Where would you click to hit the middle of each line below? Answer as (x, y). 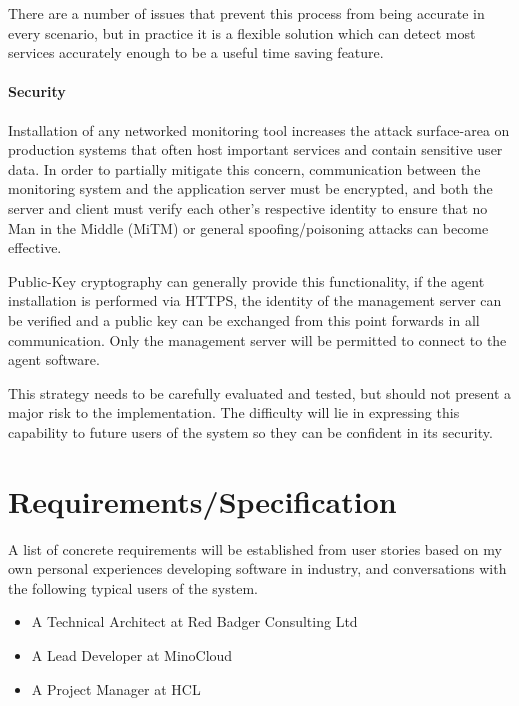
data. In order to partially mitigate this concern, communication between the (244, 168)
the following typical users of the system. (133, 587)
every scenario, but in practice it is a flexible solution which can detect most (242, 32)
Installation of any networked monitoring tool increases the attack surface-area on (259, 129)
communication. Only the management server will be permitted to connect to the (257, 339)
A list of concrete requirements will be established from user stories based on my (255, 548)
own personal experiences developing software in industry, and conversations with (257, 568)
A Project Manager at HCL (116, 688)
